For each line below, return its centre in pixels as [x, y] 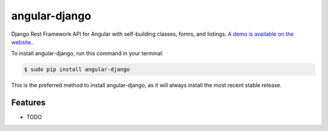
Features [28, 103]
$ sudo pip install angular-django [77, 69]
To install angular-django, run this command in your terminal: [87, 53]
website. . [23, 42]
